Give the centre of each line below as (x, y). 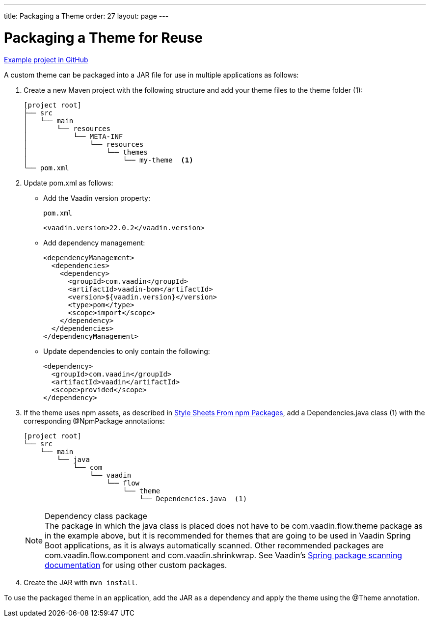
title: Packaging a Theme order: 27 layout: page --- (86, 16)
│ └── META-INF (73, 136)
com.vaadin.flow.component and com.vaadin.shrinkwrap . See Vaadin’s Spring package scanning (224, 555)
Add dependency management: (94, 243)
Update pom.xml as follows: (68, 183)
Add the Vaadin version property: (97, 198)
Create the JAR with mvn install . (81, 582)
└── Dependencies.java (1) (193, 499)
